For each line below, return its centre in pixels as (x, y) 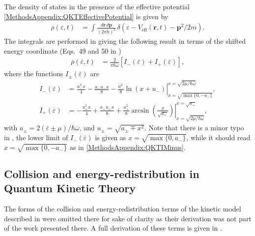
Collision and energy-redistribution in (102, 174)
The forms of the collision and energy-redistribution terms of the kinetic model (123, 209)
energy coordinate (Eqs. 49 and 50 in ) (63, 50)
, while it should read (218, 137)
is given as (111, 137)
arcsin (140, 110)
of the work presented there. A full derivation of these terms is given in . (113, 228)
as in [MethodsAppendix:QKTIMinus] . (127, 147)
